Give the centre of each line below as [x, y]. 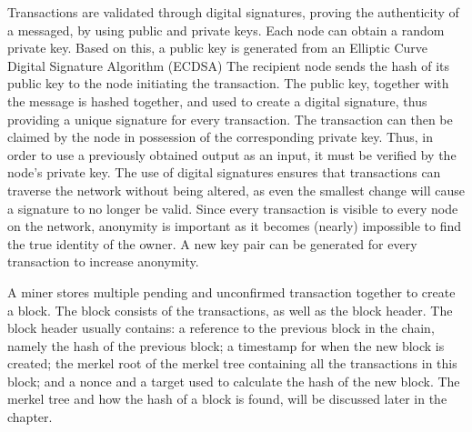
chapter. [30, 417]
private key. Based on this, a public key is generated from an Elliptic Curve [217, 48]
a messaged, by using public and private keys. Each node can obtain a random [226, 30]
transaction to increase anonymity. [103, 261]
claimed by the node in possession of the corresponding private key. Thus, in [221, 137]
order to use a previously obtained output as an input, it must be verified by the [232, 154]
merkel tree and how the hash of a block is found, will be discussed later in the [227, 399]
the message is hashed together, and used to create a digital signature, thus [217, 100]
